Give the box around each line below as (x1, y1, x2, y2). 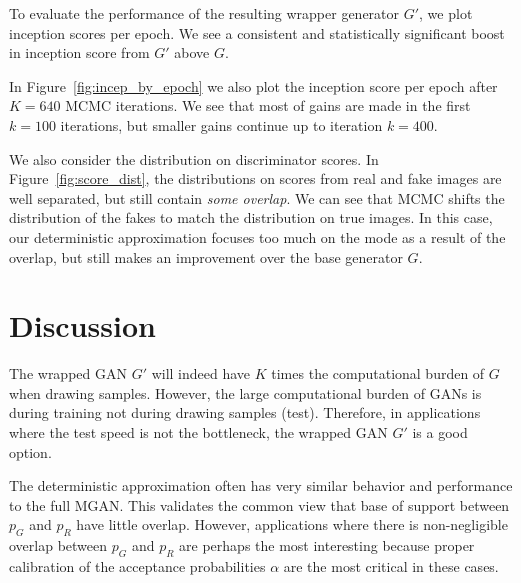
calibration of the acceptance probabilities (9, 556, 266, 576)
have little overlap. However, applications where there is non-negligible (76, 514, 508, 535)
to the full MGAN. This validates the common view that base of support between (9, 494, 510, 515)
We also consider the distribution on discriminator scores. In (9, 148, 379, 169)
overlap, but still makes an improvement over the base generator (9, 246, 403, 267)
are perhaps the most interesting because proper (179, 535, 475, 556)
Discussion (9, 305, 156, 346)
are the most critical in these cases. (283, 556, 499, 576)
